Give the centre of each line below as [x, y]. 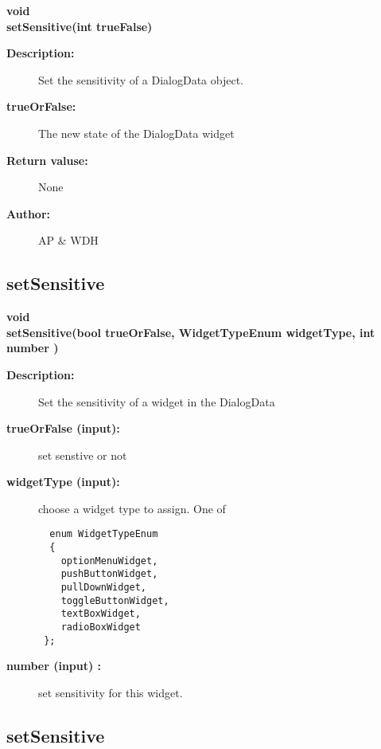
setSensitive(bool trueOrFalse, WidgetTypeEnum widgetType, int [191, 332]
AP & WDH [68, 240]
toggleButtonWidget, [115, 600]
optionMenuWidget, [109, 561]
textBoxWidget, [101, 614]
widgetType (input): [63, 482]
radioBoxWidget [101, 627]
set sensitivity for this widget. [111, 692]
